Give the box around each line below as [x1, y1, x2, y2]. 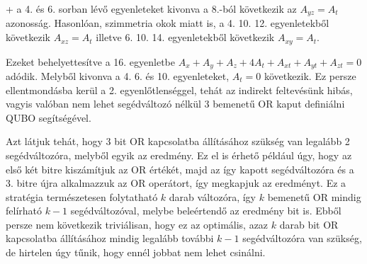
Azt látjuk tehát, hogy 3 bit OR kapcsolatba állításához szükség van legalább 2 [6, 134, 350, 149]
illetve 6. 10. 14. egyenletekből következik [96, 30, 275, 45]
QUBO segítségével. [6, 110, 91, 125]
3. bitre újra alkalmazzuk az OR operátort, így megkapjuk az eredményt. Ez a [6, 176, 346, 190]
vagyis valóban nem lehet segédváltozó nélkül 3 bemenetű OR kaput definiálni [6, 96, 345, 111]
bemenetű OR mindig [267, 189, 361, 204]
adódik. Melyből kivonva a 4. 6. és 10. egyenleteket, [6, 68, 230, 83]
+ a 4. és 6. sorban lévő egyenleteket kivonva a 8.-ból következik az [6, 1, 297, 16]
